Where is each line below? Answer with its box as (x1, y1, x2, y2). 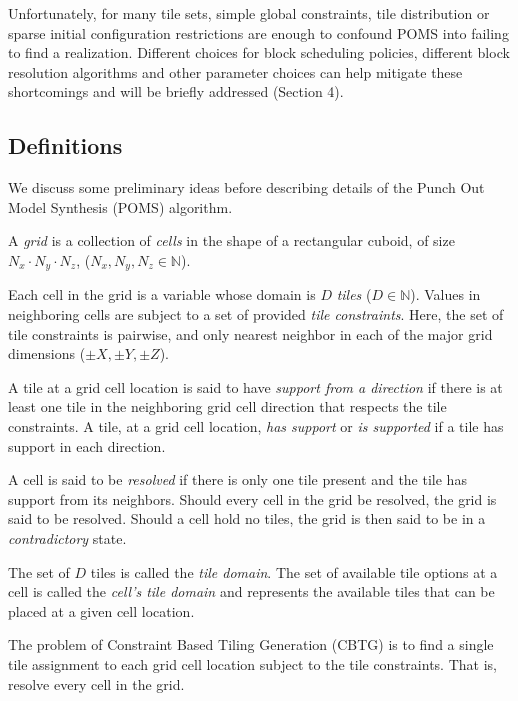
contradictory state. (8, 527, 127, 548)
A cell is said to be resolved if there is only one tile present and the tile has (8, 469, 467, 490)
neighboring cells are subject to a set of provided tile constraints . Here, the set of (8, 304, 504, 324)
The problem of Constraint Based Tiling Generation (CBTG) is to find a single (8, 634, 494, 655)
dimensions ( (8, 343, 86, 364)
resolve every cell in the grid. (8, 673, 185, 694)
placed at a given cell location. (8, 600, 195, 621)
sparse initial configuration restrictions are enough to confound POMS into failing (8, 22, 509, 43)
